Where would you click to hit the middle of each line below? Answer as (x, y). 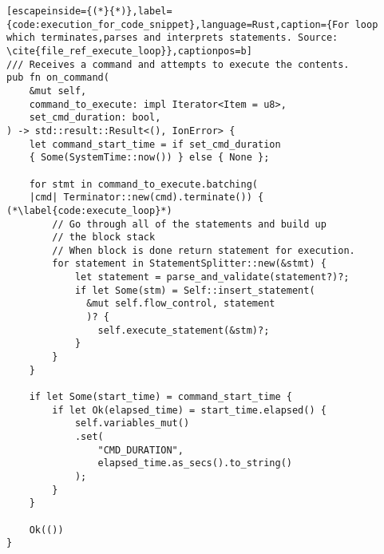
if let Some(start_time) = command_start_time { (160, 397)
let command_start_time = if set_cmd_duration (155, 144)
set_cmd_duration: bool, (95, 118)
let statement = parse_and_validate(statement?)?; (212, 277)
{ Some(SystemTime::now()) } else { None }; (149, 158)
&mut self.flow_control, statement (181, 304)
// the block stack (104, 237)
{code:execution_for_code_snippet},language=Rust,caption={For (178, 24)
